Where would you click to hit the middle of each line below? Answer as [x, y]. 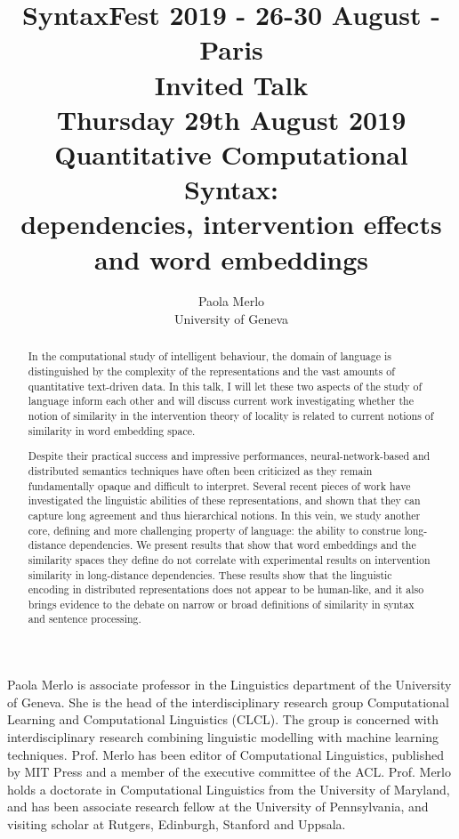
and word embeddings [231, 258]
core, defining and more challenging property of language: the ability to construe [214, 530]
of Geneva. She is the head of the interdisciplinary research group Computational [228, 702]
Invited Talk [231, 84]
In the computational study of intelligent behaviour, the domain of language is [209, 356]
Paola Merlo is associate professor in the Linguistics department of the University [229, 685]
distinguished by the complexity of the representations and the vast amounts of [211, 371]
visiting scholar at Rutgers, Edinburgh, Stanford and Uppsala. [177, 823]
